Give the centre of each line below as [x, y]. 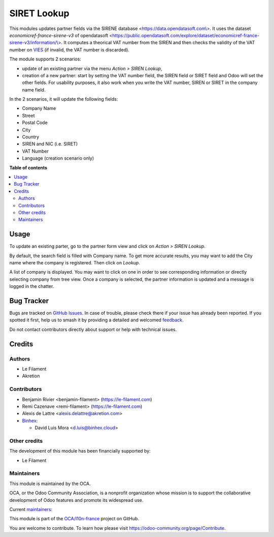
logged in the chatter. [32, 286]
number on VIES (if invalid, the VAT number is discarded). [69, 50]
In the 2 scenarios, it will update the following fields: [64, 99]
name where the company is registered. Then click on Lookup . [75, 263]
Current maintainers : [31, 509]
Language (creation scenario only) [58, 158]
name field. [34, 89]
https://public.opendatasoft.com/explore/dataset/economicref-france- [186, 35]
